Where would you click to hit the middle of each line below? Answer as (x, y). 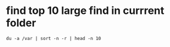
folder (21, 23)
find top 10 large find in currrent (85, 11)
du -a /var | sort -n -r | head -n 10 (54, 38)
